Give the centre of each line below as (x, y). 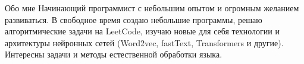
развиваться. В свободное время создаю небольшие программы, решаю (134, 19)
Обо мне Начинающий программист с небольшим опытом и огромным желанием (152, 8)
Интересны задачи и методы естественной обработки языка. (114, 54)
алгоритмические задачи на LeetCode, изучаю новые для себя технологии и (142, 31)
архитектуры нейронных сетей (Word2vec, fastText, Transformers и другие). (144, 42)
